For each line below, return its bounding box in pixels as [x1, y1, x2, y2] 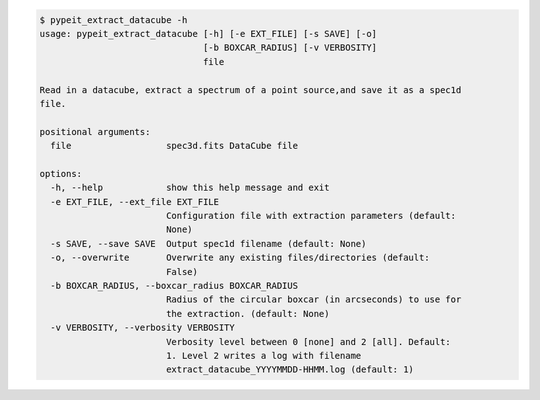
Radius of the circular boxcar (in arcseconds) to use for [165, 294, 462, 305]
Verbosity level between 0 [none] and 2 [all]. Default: [165, 336, 452, 347]
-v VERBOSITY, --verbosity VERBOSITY [50, 322, 235, 334]
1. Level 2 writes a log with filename [165, 350, 362, 361]
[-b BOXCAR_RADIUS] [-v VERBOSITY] [202, 42, 378, 54]
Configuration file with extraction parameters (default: [165, 210, 457, 222]
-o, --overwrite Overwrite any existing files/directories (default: [50, 252, 430, 264]
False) [165, 266, 199, 277]
